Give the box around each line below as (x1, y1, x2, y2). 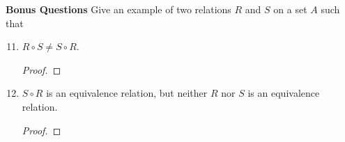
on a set (273, 2, 307, 16)
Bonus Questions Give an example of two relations (6, 2, 231, 16)
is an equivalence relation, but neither (46, 86, 208, 100)
